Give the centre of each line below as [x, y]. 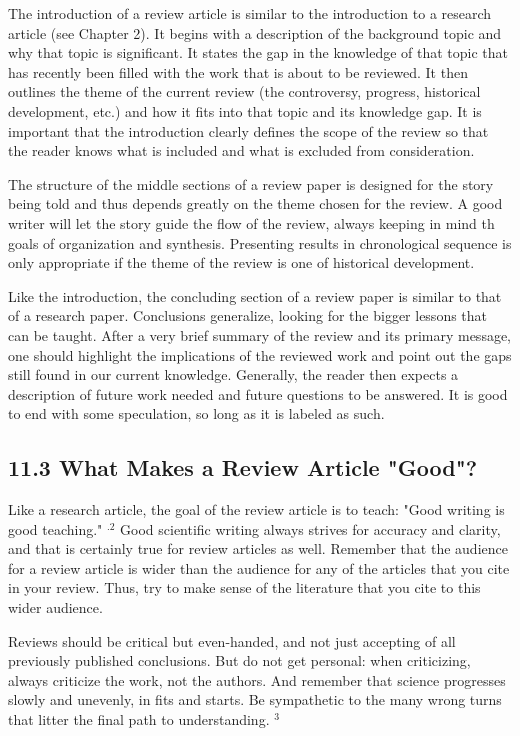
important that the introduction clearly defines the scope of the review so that [248, 130]
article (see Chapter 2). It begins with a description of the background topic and [255, 32]
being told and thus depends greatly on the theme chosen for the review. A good [255, 203]
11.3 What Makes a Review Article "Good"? [243, 467]
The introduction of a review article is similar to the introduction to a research [250, 13]
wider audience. [55, 607]
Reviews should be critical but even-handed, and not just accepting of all [232, 640]
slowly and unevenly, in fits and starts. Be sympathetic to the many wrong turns [255, 699]
